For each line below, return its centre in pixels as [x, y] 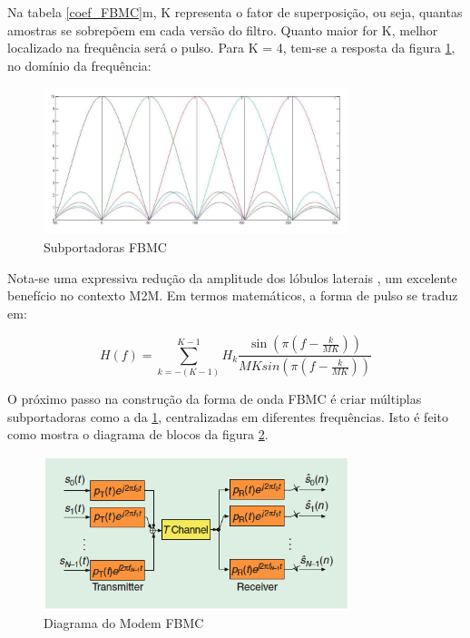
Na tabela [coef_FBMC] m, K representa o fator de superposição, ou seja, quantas [235, 12]
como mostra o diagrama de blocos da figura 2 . [138, 434]
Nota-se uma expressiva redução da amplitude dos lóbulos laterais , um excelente [232, 277]
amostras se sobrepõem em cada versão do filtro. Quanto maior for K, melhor [223, 29]
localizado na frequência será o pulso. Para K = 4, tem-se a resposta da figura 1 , [231, 48]
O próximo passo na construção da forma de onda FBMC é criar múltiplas [215, 399]
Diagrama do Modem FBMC [124, 623]
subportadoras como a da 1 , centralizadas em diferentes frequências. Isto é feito [228, 416]
